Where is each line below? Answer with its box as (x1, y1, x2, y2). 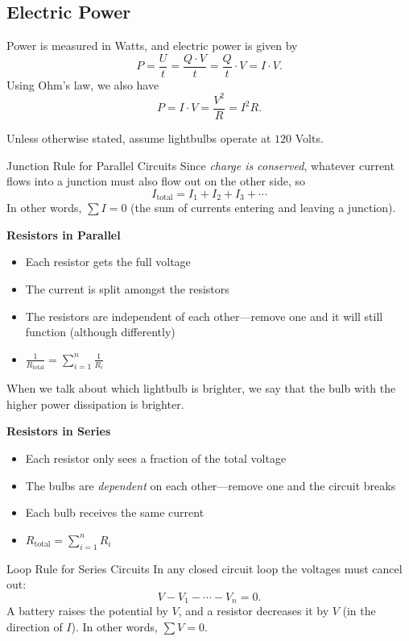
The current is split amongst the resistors (25, 281, 229, 298)
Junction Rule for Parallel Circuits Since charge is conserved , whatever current (6, 156, 395, 173)
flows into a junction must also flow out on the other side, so (6, 173, 306, 189)
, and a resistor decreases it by (178, 602, 329, 619)
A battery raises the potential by (6, 602, 168, 619)
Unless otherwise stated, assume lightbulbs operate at (6, 130, 271, 147)
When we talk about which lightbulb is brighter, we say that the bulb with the (6, 380, 396, 397)
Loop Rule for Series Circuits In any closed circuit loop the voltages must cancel (6, 560, 403, 576)
